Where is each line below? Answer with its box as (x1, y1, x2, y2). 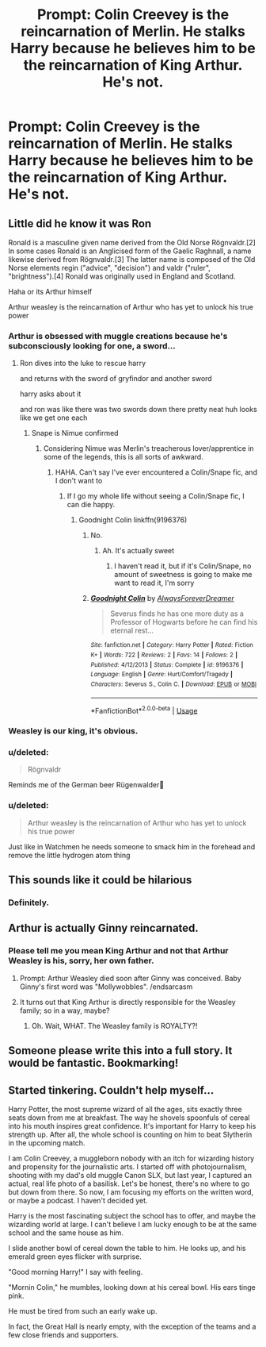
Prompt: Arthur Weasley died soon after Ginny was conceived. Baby (19, 973, 241, 983)
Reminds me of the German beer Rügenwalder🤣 (8, 780, 165, 790)
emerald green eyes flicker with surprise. (8, 1252, 142, 1261)
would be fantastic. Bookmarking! (8, 1056, 179, 1070)
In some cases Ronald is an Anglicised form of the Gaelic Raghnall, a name (8, 246, 252, 256)
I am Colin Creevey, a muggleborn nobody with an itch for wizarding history (8, 1153, 255, 1163)
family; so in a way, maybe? (19, 1006, 110, 1015)
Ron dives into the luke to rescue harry (19, 359, 146, 368)
